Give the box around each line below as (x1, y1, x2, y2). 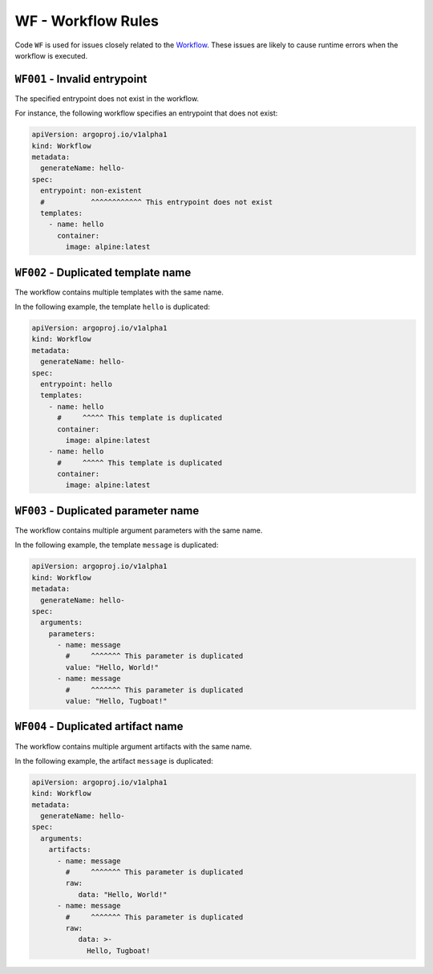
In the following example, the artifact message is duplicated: (14, 756, 214, 765)
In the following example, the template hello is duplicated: (14, 302, 210, 312)
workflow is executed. (14, 51, 88, 60)
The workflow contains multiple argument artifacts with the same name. (14, 741, 253, 751)
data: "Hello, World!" (78, 890, 168, 899)
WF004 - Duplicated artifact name (14, 720, 184, 733)
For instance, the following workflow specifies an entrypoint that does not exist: (14, 108, 278, 118)
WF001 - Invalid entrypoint (14, 72, 148, 86)
